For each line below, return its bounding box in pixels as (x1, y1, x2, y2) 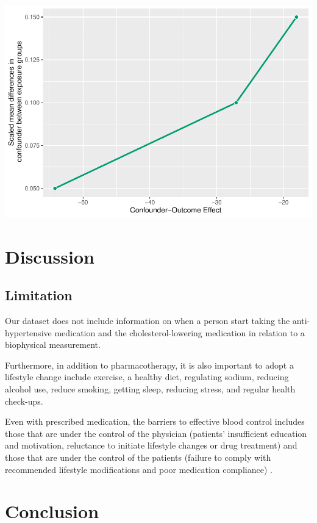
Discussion (5, 243, 94, 269)
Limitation (5, 286, 73, 305)
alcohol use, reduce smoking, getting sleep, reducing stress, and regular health (5, 383, 296, 395)
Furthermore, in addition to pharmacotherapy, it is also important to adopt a (5, 358, 294, 371)
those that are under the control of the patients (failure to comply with (5, 451, 271, 464)
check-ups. (5, 394, 43, 407)
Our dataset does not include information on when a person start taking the (5, 314, 290, 327)
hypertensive (5, 326, 52, 339)
